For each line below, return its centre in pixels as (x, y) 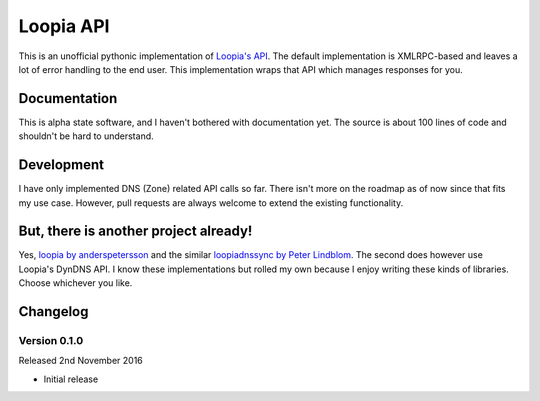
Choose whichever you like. (75, 283)
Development (61, 165)
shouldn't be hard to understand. (86, 136)
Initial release (71, 379)
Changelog (53, 311)
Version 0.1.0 (51, 340)
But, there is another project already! (135, 231)
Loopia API (64, 26)
